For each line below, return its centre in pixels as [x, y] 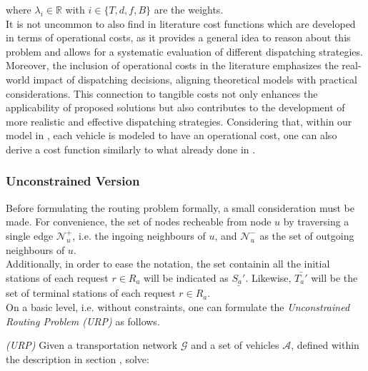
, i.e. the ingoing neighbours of [139, 235]
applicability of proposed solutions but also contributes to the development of [175, 107]
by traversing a [316, 222]
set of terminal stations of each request [91, 293]
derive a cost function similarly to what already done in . [131, 149]
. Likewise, [268, 277]
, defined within [325, 345]
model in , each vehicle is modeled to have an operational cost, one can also [171, 135]
